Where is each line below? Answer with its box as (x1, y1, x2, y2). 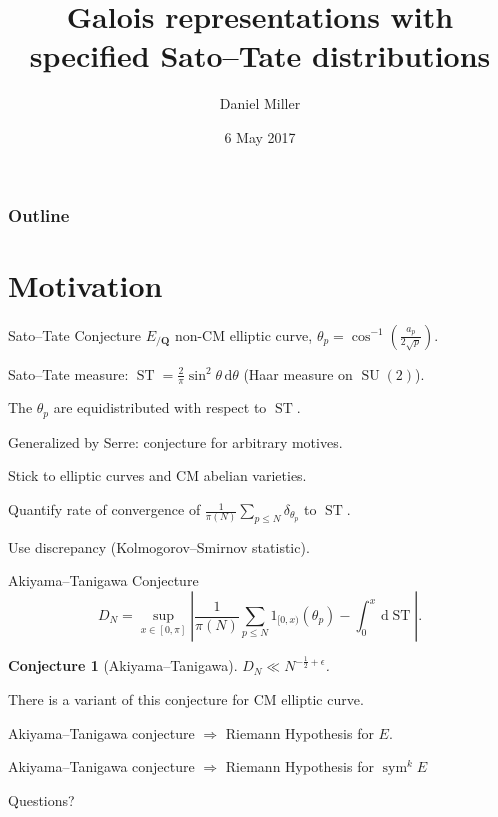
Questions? (8, 789, 75, 810)
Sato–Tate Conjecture (8, 324, 142, 345)
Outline (8, 202, 70, 227)
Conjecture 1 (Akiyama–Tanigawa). (8, 655, 238, 676)
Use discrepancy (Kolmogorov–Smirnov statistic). (8, 536, 310, 557)
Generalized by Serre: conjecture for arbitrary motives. (8, 431, 343, 452)
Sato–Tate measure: (8, 363, 129, 384)
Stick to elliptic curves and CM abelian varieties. (8, 465, 307, 486)
